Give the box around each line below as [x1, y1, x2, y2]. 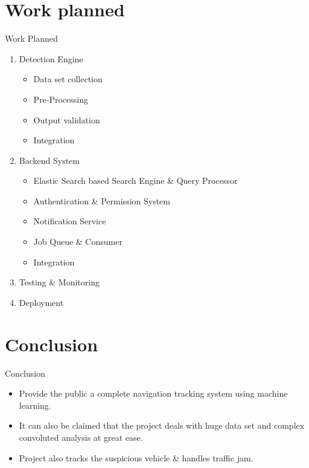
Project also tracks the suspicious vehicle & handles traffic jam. [19, 451, 253, 464]
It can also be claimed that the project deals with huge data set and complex [19, 419, 305, 432]
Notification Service [33, 215, 106, 227]
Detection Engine [19, 52, 83, 65]
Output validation [33, 113, 100, 126]
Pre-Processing [33, 93, 89, 105]
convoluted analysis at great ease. [19, 431, 143, 443]
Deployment [19, 296, 64, 308]
